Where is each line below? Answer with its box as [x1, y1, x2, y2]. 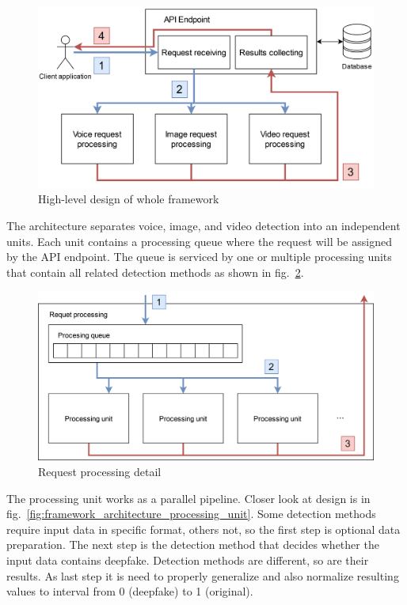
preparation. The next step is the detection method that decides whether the [6, 536, 379, 553]
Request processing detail [38, 463, 162, 480]
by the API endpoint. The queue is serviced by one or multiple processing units [6, 248, 392, 265]
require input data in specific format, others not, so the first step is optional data [6, 520, 401, 537]
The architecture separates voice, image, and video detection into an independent [6, 217, 401, 233]
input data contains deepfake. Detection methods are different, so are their [6, 551, 369, 568]
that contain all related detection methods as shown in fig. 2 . [6, 263, 304, 280]
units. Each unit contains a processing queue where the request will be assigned [6, 233, 392, 249]
